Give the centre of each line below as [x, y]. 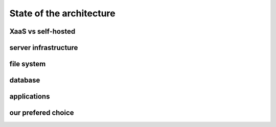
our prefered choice [42, 113]
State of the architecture [62, 13]
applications [30, 97]
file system [28, 64]
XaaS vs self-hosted [42, 31]
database [25, 80]
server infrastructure [44, 48]
